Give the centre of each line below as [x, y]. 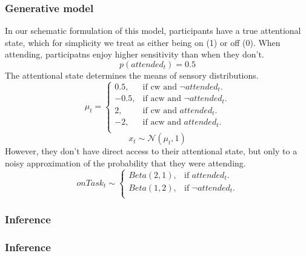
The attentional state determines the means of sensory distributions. [132, 75]
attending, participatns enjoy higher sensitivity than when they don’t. [135, 54]
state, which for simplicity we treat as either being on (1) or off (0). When [143, 42]
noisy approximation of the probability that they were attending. [125, 162]
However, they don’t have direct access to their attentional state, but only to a [151, 151]
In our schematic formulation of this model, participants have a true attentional [153, 31]
